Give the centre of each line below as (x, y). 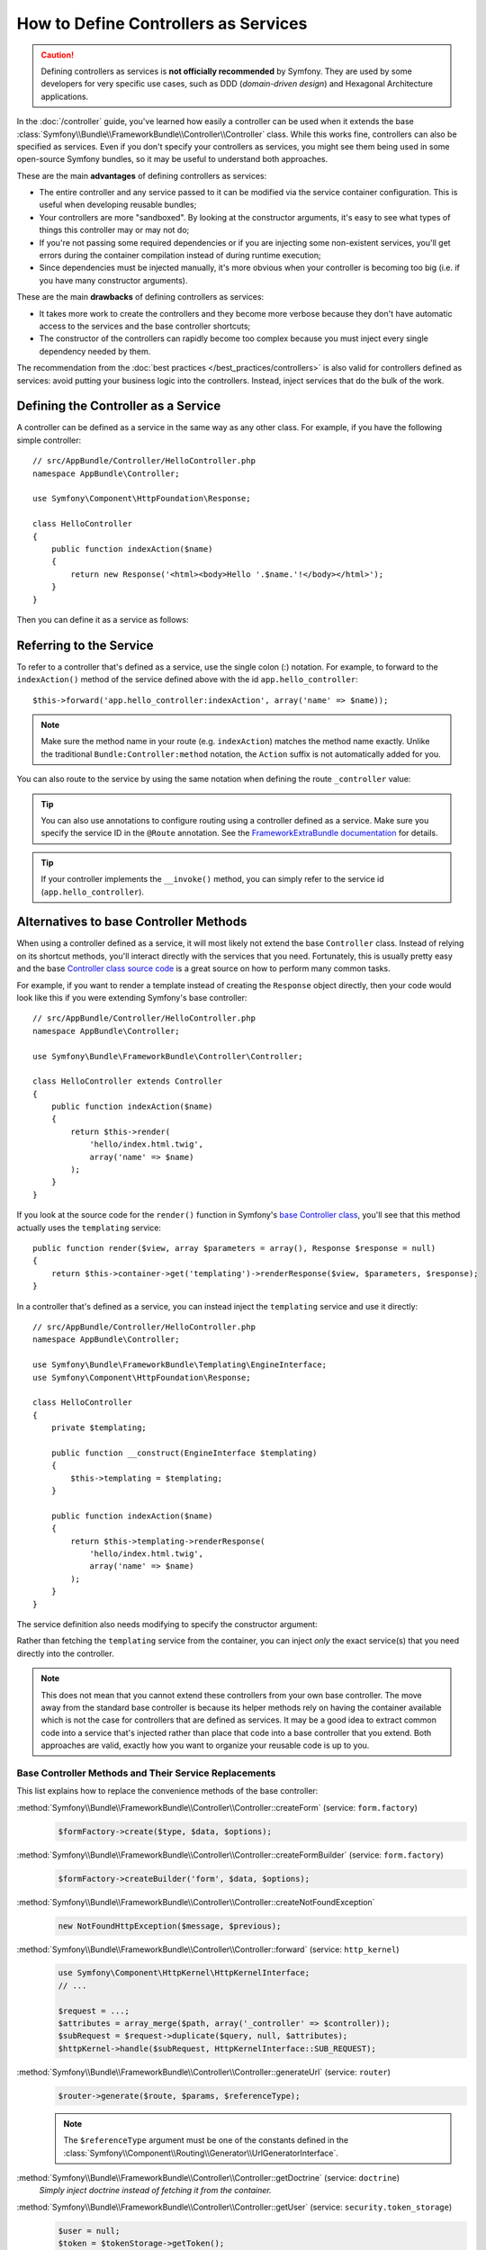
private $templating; (99, 1428)
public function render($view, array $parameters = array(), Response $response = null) (234, 1248)
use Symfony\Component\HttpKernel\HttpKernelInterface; (184, 1973)
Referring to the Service (85, 645)
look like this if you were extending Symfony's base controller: (132, 997)
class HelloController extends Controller (128, 1081)
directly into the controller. (65, 1653)
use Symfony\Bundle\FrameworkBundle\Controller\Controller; (168, 1056)
